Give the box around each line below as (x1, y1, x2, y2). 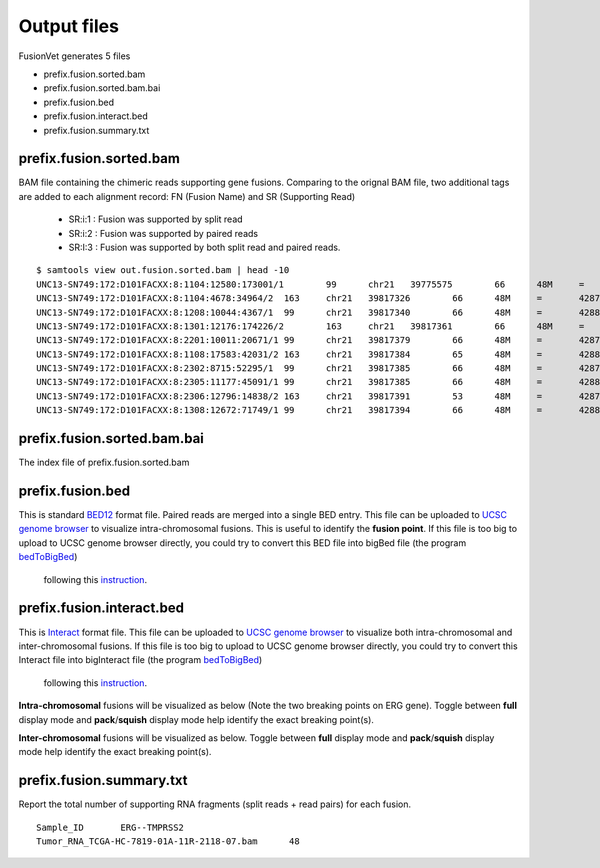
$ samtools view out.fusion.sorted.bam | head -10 (36, 265, 290, 276)
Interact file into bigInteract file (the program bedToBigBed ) (18, 654, 263, 666)
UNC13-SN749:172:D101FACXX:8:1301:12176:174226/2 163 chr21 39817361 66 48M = (36, 320, 585, 332)
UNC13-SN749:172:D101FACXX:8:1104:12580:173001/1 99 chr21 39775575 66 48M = (36, 278, 585, 290)
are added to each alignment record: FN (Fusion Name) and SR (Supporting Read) (18, 190, 356, 202)
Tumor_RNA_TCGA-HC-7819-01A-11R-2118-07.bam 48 (36, 835, 300, 847)
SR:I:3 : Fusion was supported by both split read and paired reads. (68, 241, 341, 253)
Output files (18, 15, 120, 37)
